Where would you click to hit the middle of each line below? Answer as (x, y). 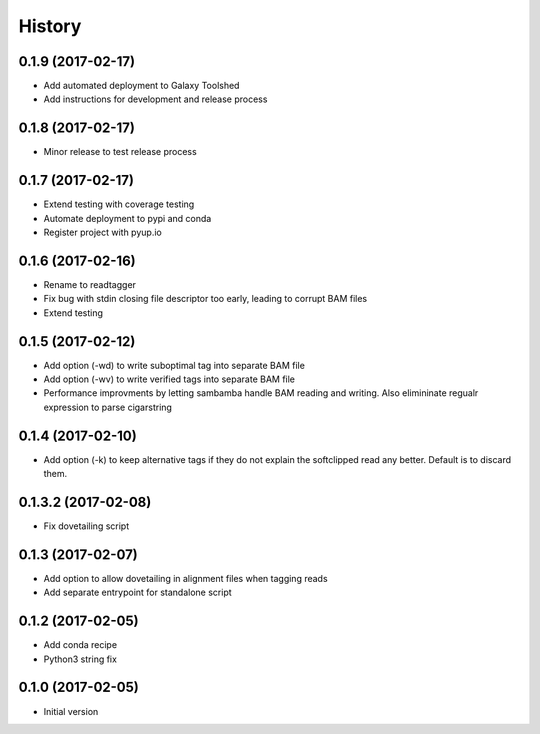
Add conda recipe (80, 645)
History (50, 26)
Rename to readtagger (90, 284)
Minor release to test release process (120, 152)
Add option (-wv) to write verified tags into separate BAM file (169, 379)
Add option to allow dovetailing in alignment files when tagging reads (186, 578)
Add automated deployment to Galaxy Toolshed (141, 86)
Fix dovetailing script (86, 526)
